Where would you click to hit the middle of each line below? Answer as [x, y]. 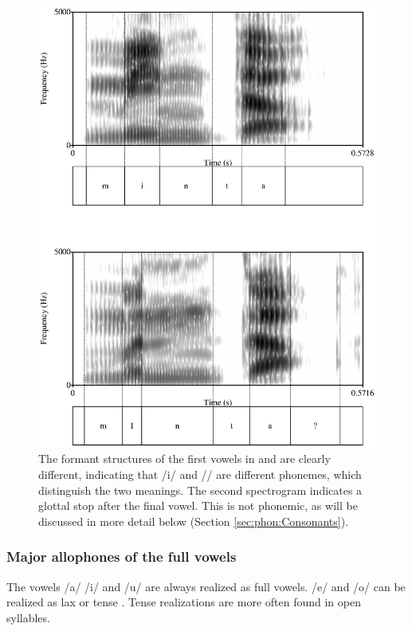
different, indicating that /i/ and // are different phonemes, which [200, 474]
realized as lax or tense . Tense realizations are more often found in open [184, 602]
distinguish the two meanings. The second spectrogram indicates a [200, 490]
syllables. [28, 617]
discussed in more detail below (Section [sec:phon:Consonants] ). [194, 521]
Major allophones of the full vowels [122, 557]
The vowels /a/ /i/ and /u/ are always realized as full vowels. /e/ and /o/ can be [206, 586]
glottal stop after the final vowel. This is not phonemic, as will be [198, 506]
